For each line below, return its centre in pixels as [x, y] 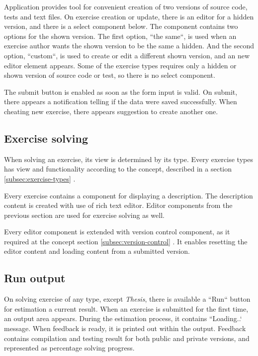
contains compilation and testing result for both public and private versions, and [127, 338]
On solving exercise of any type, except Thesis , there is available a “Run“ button [127, 299]
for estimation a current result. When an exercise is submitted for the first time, [126, 308]
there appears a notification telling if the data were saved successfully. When [121, 101]
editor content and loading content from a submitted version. [97, 251]
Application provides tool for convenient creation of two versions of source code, [126, 6]
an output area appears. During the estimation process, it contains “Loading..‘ [123, 318]
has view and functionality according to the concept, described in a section [118, 169]
